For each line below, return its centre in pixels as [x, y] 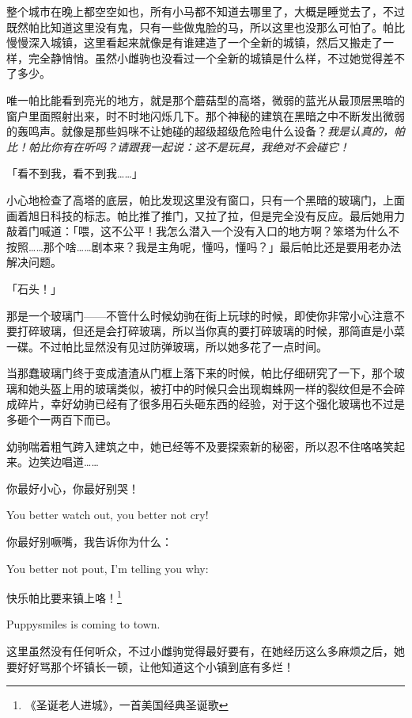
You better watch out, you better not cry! [108, 515]
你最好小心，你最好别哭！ [73, 488]
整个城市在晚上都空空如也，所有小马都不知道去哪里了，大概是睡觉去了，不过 [206, 11]
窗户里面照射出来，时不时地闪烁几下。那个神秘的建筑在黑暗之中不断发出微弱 [206, 115]
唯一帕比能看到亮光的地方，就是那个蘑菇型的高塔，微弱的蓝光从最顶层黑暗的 [206, 99]
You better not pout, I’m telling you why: [108, 568]
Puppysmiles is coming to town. [83, 624]
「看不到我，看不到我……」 [75, 173]
